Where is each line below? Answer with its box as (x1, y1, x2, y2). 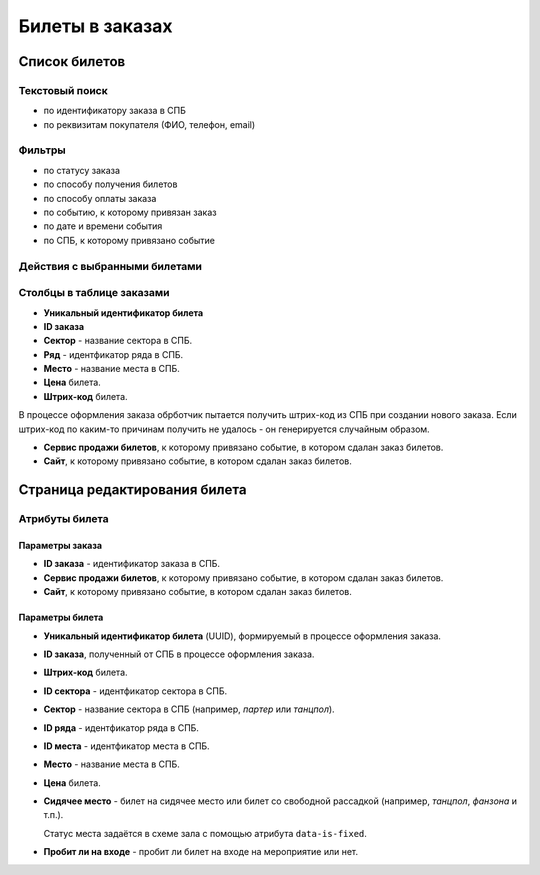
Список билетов (18, 53, 126, 70)
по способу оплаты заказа (43, 192, 157, 204)
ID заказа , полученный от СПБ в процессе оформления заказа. (43, 648, 315, 660)
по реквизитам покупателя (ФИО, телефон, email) (43, 118, 256, 130)
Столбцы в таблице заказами (18, 286, 170, 300)
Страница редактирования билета (18, 481, 247, 499)
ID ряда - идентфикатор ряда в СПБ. (43, 721, 200, 734)
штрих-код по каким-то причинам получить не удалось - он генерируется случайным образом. (18, 423, 430, 435)
